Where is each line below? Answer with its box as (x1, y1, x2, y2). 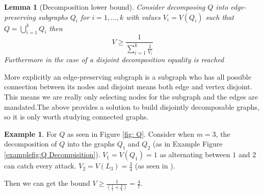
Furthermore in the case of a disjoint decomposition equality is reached (4, 54, 224, 65)
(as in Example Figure (152, 138, 223, 149)
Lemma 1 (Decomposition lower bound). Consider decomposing (4, 2, 205, 12)
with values (126, 11, 161, 22)
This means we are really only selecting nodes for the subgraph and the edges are (4, 91, 258, 102)
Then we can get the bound (4, 178, 90, 188)
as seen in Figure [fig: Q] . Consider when (67, 128, 194, 139)
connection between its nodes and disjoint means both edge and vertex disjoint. (4, 81, 252, 92)
